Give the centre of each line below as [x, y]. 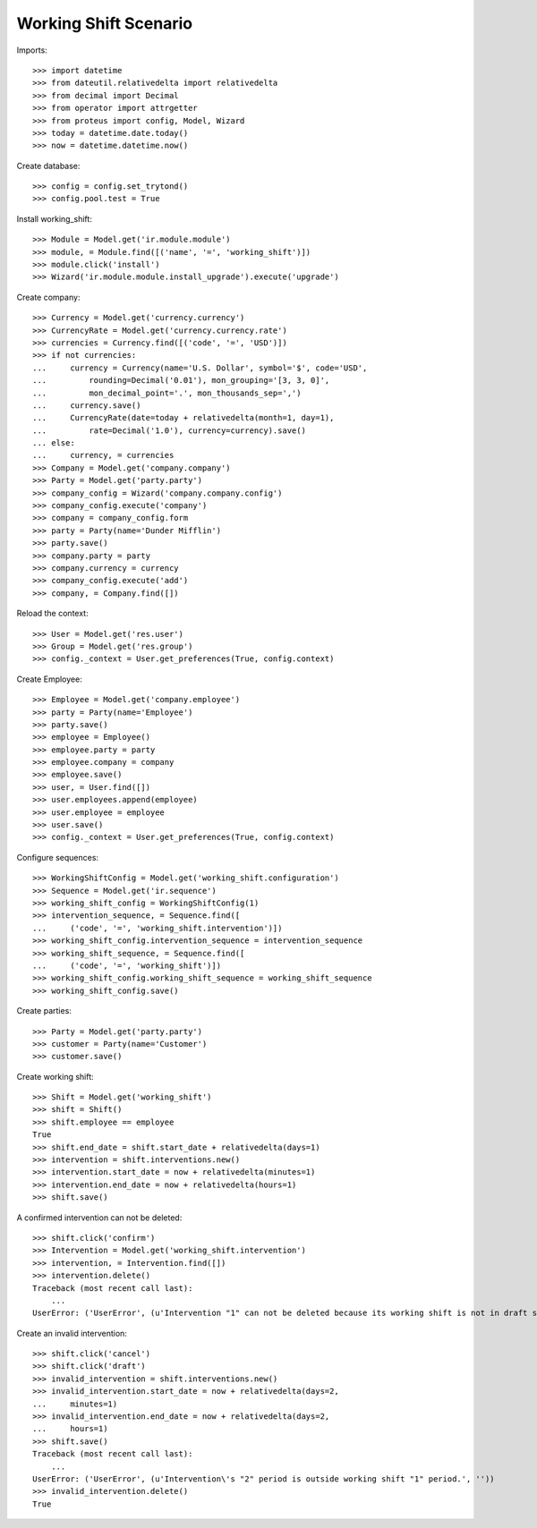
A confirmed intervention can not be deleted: [99, 1218]
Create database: [48, 166]
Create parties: [44, 1011]
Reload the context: [52, 614]
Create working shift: [55, 1076]
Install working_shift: [55, 218]
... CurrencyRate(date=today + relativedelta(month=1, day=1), [183, 418]
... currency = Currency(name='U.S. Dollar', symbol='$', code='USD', [200, 368]
